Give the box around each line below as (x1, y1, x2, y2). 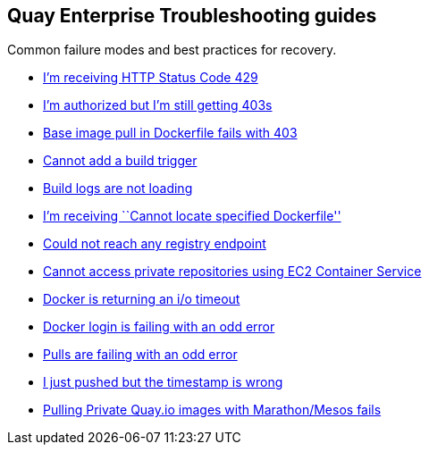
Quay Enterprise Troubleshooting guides (7, 4, 377, 27)
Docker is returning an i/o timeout (43, 291, 240, 307)
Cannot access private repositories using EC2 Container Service (43, 264, 422, 280)
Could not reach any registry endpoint (43, 236, 266, 252)
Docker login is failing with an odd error (43, 319, 275, 335)
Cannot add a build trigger (43, 153, 198, 169)
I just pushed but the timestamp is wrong (43, 374, 283, 390)
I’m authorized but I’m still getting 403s (43, 97, 273, 113)
